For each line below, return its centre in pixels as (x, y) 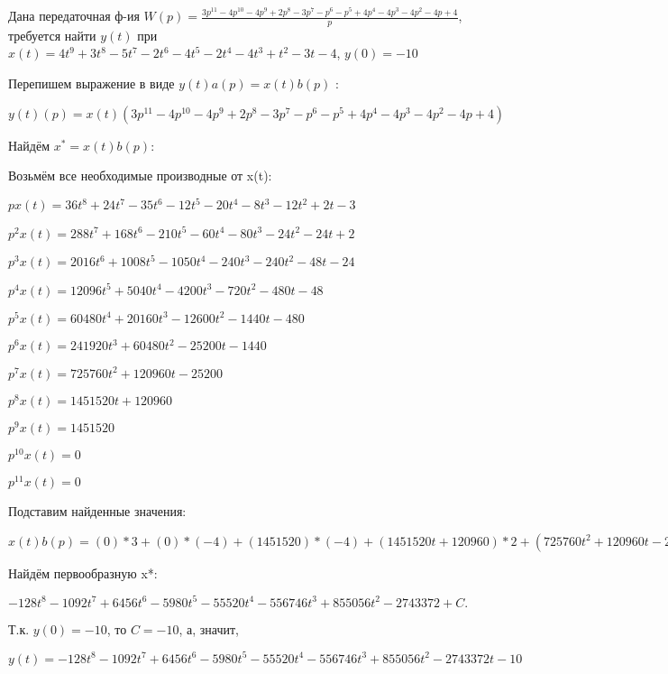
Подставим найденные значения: (97, 511)
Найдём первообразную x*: (83, 572)
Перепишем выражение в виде (92, 83)
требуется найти (52, 35)
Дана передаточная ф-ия (74, 15)
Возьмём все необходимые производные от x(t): (140, 175)
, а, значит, (209, 628)
